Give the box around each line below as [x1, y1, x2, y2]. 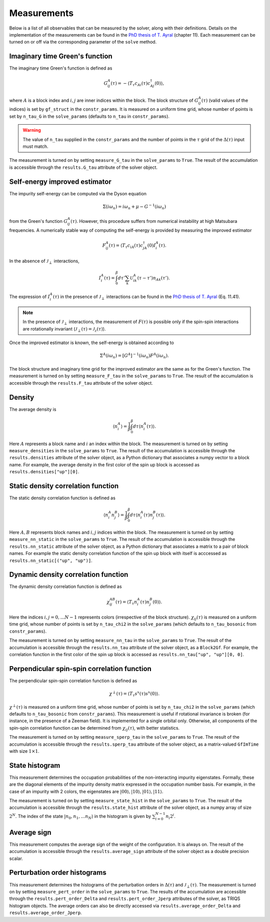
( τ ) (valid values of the [201, 97, 248, 103]
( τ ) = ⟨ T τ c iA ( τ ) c [108, 242, 143, 249]
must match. [22, 143, 48, 149]
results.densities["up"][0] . [9, 469, 79, 475]
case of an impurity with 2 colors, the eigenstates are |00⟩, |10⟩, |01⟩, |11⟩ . [9, 788, 163, 794]
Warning [22, 127, 41, 133]
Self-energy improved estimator [9, 177, 112, 186]
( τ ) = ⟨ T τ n [115, 599, 137, 606]
